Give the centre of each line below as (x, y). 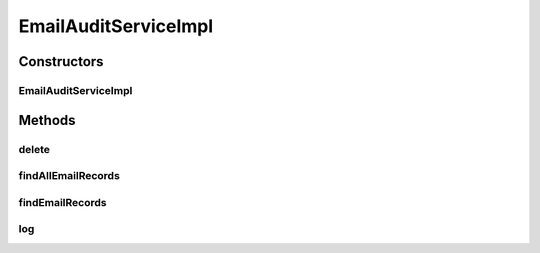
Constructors (61, 61)
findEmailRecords (62, 202)
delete (34, 149)
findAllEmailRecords (69, 176)
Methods (47, 120)
